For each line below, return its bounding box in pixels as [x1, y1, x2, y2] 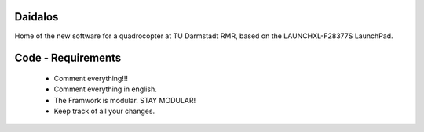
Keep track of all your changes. [53, 106, 155, 116]
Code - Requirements [14, 52, 122, 65]
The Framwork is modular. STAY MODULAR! [53, 95, 196, 105]
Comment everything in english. [53, 84, 157, 94]
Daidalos [14, 10, 59, 23]
